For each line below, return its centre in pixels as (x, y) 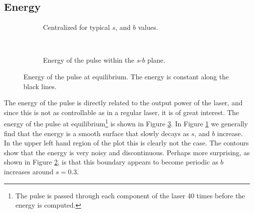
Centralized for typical (76, 27)
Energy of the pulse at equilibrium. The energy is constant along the (126, 76)
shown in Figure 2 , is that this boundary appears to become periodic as (111, 162)
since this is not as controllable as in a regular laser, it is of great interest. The (122, 112)
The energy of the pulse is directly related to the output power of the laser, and (123, 103)
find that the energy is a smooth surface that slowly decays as (96, 133)
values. (148, 27)
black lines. (40, 86)
